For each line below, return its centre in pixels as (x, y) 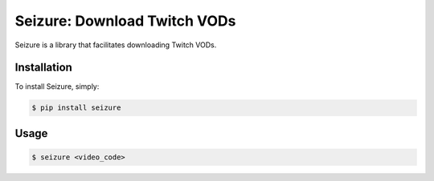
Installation (43, 68)
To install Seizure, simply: (57, 86)
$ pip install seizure (76, 108)
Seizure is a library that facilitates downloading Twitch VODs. (116, 45)
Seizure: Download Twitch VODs (125, 21)
